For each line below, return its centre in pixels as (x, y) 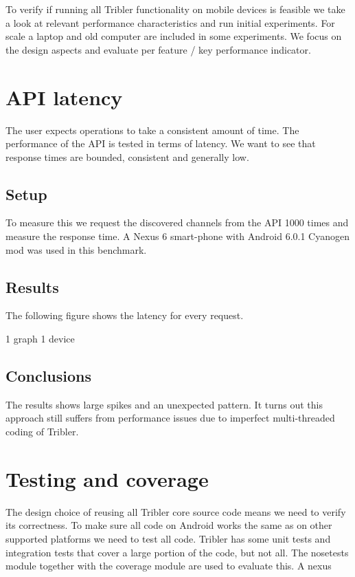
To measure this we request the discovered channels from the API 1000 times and (177, 222)
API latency (64, 97)
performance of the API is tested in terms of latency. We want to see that (161, 143)
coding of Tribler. (42, 432)
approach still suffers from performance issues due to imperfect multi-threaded (170, 418)
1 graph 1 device (40, 339)
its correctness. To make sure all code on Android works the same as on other (169, 525)
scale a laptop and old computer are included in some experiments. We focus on (174, 36)
